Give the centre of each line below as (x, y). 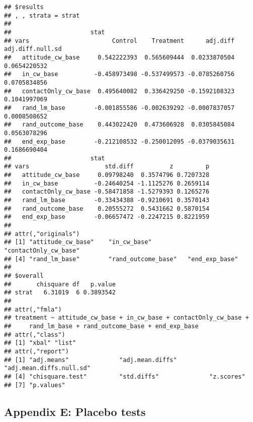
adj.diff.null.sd (33, 49)
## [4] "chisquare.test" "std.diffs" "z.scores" (125, 376)
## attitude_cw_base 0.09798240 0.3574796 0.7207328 (107, 175)
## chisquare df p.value (60, 284)
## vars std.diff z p (107, 167)
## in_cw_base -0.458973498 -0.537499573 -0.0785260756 (119, 74)
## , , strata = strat (42, 15)
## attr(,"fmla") (33, 309)
